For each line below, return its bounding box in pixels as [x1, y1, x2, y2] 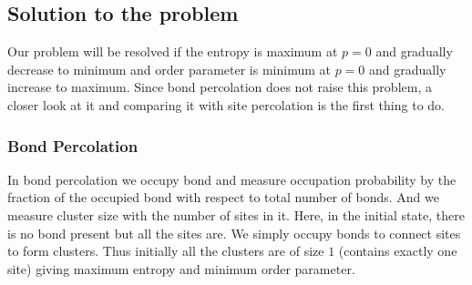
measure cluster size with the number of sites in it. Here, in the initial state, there [7, 205, 465, 224]
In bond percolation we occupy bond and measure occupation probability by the [7, 169, 457, 188]
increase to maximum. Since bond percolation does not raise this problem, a [7, 77, 432, 97]
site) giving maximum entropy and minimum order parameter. [7, 259, 355, 278]
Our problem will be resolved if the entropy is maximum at [7, 42, 338, 61]
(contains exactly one [338, 241, 457, 260]
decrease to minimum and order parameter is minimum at [7, 59, 331, 78]
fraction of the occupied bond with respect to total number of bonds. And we [7, 188, 439, 207]
